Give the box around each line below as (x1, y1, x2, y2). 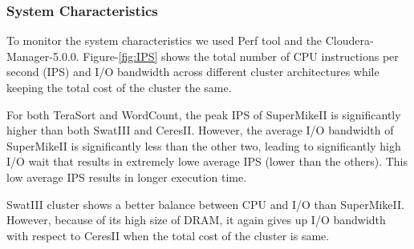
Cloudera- (325, 32, 374, 49)
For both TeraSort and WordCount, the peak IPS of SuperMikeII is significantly (6, 106, 401, 122)
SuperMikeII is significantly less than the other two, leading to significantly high (6, 137, 401, 154)
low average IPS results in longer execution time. (6, 168, 247, 185)
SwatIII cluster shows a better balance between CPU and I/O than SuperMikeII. (6, 195, 404, 212)
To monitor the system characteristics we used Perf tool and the (6, 32, 323, 49)
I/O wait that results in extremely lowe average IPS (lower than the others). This (6, 153, 408, 170)
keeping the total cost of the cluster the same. (6, 79, 232, 95)
